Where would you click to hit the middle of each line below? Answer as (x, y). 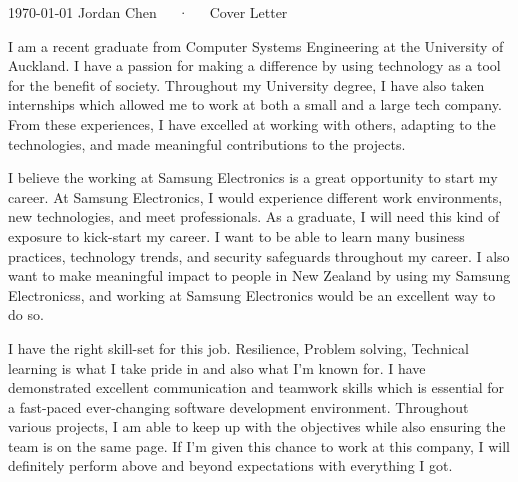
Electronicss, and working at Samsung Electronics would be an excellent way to (252, 294)
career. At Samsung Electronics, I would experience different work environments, (255, 196)
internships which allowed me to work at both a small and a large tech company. (255, 104)
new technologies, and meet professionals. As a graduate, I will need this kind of (254, 216)
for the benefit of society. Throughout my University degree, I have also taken (246, 84)
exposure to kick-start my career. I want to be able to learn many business (236, 235)
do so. (26, 314)
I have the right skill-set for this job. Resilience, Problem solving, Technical (238, 347)
